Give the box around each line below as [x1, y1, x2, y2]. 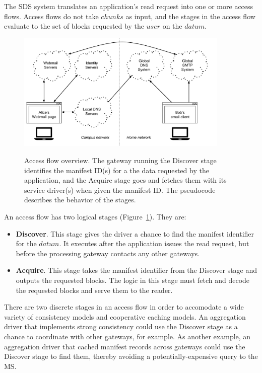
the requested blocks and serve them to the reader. [16, 284, 173, 295]
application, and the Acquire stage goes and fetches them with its [24, 175, 227, 185]
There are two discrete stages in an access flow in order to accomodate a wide [4, 302, 244, 312]
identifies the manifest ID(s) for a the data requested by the [24, 165, 209, 175]
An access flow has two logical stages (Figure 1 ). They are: [4, 211, 186, 221]
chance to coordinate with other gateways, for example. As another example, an [4, 331, 251, 341]
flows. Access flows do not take [4, 11, 99, 21]
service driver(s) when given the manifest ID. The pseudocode [24, 184, 216, 195]
